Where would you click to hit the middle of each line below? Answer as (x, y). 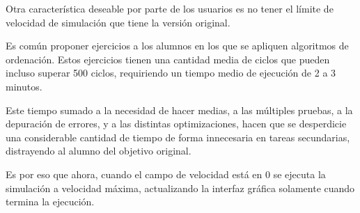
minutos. (24, 86)
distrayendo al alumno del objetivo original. (99, 151)
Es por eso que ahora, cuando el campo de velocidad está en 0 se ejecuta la (166, 174)
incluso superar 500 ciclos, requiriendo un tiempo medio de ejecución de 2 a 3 (171, 73)
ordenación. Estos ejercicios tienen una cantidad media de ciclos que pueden (168, 59)
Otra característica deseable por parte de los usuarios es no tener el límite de (170, 8)
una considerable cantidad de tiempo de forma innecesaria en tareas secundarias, (178, 137)
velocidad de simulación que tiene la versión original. (118, 22)
